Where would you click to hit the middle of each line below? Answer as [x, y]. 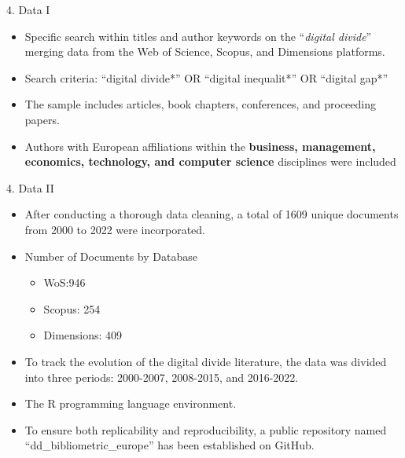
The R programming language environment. [131, 403]
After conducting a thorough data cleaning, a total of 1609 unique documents [212, 214]
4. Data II [30, 187]
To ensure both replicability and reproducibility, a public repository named [206, 429]
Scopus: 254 [72, 308]
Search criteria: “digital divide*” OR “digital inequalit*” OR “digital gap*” [206, 77]
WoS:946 [64, 282]
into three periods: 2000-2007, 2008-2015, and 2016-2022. [162, 377]
